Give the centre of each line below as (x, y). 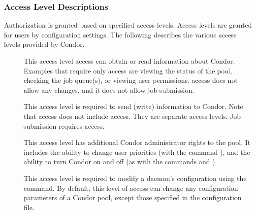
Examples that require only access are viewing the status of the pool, (128, 70)
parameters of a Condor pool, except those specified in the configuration (133, 197)
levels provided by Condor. (44, 44)
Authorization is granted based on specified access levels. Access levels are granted (128, 25)
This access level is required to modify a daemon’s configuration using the (135, 178)
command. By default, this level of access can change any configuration (131, 188)
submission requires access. (64, 125)
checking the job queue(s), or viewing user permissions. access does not (131, 80)
